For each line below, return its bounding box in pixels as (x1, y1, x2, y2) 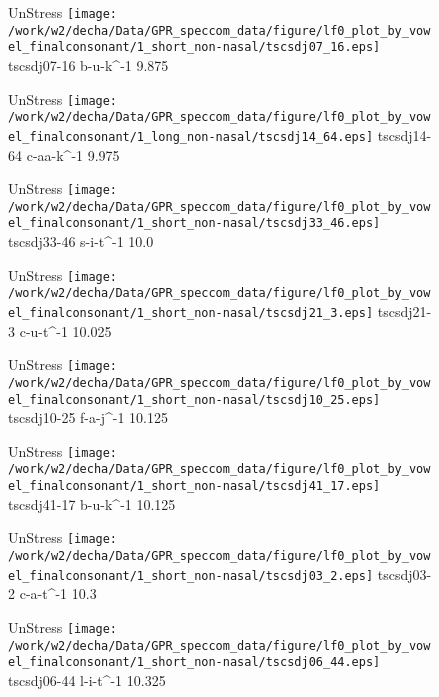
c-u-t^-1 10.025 (19, 320, 112, 341)
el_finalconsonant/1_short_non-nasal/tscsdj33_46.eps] (8, 216, 381, 231)
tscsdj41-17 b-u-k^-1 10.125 (8, 493, 176, 514)
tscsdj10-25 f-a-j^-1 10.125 (8, 407, 168, 428)
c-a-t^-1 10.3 (19, 583, 97, 604)
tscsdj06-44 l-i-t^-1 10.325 (8, 669, 166, 690)
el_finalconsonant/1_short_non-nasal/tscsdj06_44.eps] (8, 655, 381, 670)
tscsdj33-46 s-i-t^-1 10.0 (8, 231, 154, 252)
